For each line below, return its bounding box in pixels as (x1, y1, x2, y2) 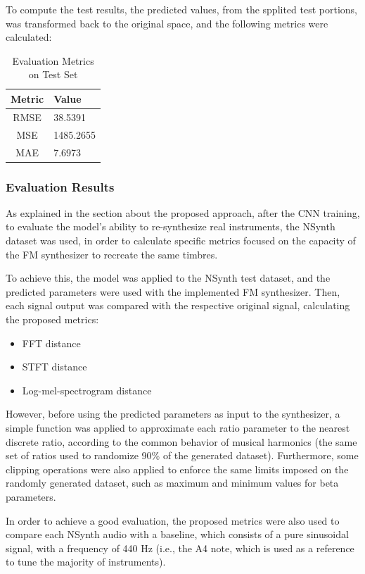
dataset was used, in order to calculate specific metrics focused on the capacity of (6, 233, 356, 247)
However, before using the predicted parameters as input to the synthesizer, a (6, 406, 340, 421)
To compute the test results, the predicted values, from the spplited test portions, (6, 2, 358, 16)
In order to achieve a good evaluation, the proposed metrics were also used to (6, 513, 340, 528)
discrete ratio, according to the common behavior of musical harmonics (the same (6, 434, 357, 449)
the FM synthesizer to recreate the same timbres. (6, 247, 218, 261)
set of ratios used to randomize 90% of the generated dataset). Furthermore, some (6, 448, 359, 463)
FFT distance (22, 335, 81, 350)
